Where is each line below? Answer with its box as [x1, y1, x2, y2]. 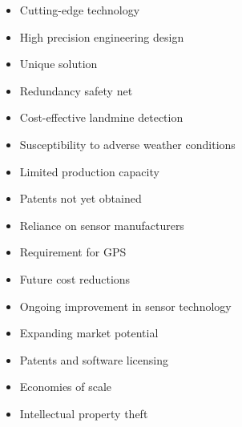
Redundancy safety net [19, 82, 133, 99]
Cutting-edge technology [19, 2, 140, 18]
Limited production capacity [19, 163, 159, 179]
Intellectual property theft [19, 405, 148, 421]
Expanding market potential [19, 324, 159, 341]
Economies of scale [19, 378, 112, 395]
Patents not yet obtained [19, 190, 142, 207]
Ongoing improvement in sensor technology [19, 297, 232, 314]
